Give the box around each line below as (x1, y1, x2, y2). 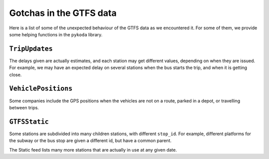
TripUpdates (9, 45, 53, 53)
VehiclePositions (9, 84, 73, 93)
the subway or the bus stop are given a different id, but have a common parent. (9, 138, 172, 144)
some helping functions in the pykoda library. (9, 31, 103, 37)
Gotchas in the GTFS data (9, 7, 117, 18)
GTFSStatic (9, 117, 49, 126)
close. (9, 72, 22, 78)
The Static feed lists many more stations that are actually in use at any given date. (9, 147, 177, 153)
